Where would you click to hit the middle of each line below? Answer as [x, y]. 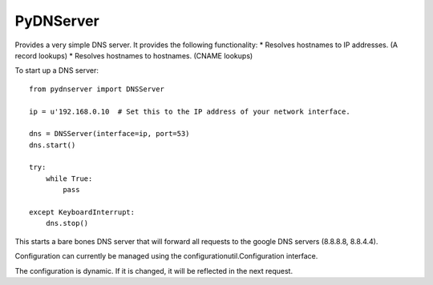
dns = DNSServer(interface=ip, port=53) [109, 134]
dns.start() [53, 145]
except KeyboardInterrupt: [82, 213]
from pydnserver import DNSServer [97, 89]
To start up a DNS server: [57, 70]
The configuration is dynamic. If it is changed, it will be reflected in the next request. [154, 271]
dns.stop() [67, 223]
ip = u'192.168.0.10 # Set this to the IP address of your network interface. [190, 111]
